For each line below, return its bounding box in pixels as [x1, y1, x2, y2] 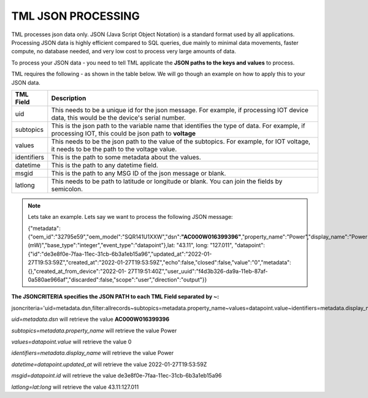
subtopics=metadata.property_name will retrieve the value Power [11, 327, 177, 334]
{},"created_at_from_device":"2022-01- [28, 267, 127, 275]
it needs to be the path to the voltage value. [51, 145, 177, 153]
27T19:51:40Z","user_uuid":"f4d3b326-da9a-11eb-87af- [128, 267, 268, 275]
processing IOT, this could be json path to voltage [51, 129, 196, 137]
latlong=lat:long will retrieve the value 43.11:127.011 [11, 383, 139, 391]
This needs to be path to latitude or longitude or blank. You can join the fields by [51, 177, 283, 185]
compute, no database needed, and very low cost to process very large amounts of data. [11, 48, 236, 55]
